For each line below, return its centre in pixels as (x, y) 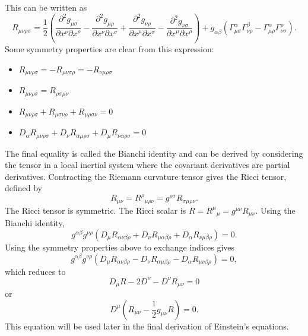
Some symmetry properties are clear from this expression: (109, 49)
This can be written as (46, 7)
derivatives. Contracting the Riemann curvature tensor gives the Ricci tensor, (146, 176)
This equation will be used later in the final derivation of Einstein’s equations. (147, 326)
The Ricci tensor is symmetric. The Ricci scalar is (96, 210)
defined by (24, 188)
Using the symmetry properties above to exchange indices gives (120, 247)
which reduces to (35, 271)
